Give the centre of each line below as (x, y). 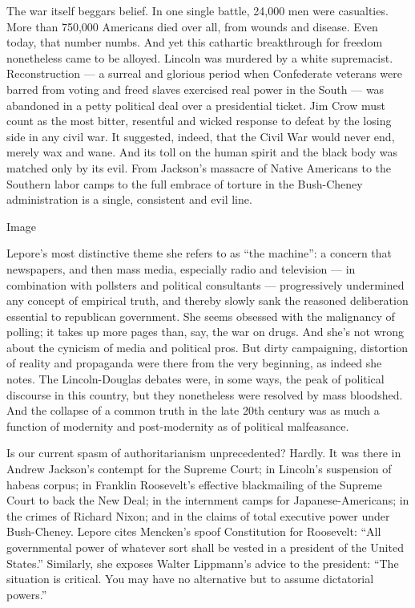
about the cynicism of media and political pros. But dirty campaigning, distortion (207, 347)
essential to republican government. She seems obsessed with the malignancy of (201, 316)
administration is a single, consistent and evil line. (129, 199)
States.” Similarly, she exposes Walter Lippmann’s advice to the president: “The (203, 563)
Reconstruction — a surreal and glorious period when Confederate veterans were (204, 73)
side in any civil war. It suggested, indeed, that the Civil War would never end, (201, 136)
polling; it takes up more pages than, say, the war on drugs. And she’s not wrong (205, 332)
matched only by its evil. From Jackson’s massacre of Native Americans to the (199, 167)
